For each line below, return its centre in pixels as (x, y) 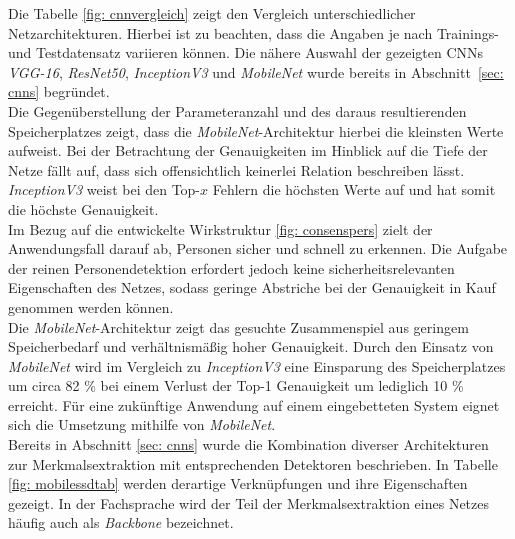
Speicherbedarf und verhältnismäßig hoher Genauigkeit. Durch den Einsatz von (251, 346)
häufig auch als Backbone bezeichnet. (121, 522)
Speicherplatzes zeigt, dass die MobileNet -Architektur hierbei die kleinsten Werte (256, 130)
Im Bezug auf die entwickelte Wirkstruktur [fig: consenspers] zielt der (220, 228)
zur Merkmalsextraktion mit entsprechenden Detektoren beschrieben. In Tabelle (253, 463)
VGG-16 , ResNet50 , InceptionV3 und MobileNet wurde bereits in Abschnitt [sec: (256, 71)
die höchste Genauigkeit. (83, 208)
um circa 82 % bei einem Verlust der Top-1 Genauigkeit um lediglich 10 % (236, 385)
